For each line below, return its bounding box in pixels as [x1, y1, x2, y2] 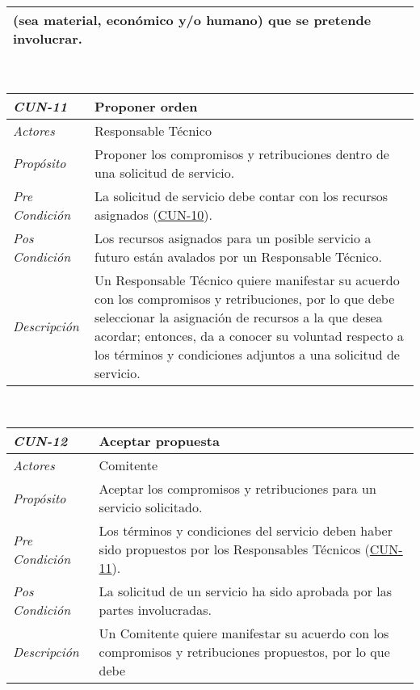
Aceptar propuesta [99, 431, 220, 451]
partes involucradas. [99, 600, 212, 620]
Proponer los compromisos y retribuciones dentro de [94, 144, 389, 163]
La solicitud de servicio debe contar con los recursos [94, 186, 388, 205]
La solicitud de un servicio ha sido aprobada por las [99, 582, 393, 601]
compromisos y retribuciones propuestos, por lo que [99, 642, 390, 662]
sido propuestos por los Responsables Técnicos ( [99, 540, 370, 559]
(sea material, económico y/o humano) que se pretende [13, 11, 372, 29]
